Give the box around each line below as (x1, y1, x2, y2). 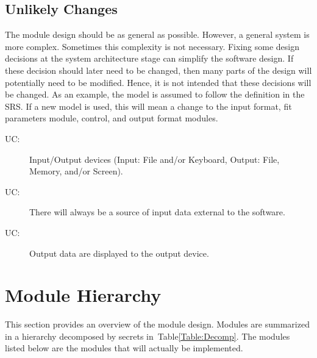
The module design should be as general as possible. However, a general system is (5, 28, 310, 41)
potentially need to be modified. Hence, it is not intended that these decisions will (5, 76, 312, 88)
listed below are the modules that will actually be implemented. (5, 342, 243, 354)
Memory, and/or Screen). (29, 165, 123, 177)
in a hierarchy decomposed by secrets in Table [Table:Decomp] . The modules (5, 329, 290, 342)
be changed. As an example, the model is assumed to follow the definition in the (5, 88, 305, 101)
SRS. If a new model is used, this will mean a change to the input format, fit (5, 99, 292, 112)
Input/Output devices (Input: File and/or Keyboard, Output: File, (29, 152, 280, 165)
